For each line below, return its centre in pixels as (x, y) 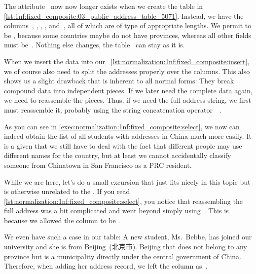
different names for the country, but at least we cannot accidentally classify (118, 155)
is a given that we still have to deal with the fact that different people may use (123, 145)
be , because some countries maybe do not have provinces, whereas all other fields (128, 35)
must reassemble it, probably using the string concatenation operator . (113, 109)
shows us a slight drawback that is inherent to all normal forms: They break (119, 81)
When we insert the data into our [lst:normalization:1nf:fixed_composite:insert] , (127, 61)
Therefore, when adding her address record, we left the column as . (106, 266)
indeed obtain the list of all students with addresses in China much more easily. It (128, 136)
